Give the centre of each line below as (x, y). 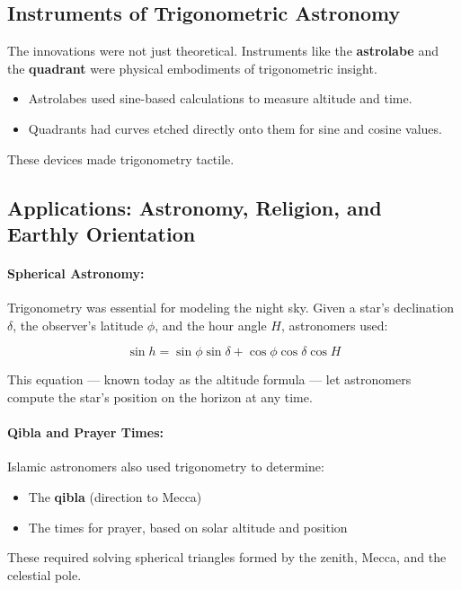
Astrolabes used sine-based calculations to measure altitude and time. (220, 98)
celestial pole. (44, 574)
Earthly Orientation (102, 233)
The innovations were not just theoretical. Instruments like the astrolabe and (223, 51)
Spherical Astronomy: (76, 273)
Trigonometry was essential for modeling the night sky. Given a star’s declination (230, 308)
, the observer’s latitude (78, 325)
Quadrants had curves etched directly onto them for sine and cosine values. (235, 128)
